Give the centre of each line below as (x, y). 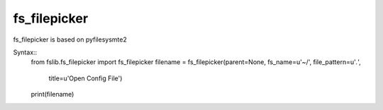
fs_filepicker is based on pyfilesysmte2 (70, 39)
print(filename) (52, 94)
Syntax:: (25, 52)
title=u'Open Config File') (85, 78)
